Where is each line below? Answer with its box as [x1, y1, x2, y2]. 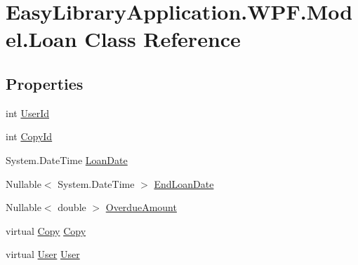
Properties [6, 72, 84, 94]
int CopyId [6, 129, 53, 144]
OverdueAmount [105, 200, 177, 215]
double [58, 200, 86, 215]
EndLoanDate [154, 176, 214, 191]
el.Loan [6, 25, 77, 53]
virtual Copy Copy [6, 223, 86, 238]
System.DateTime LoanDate [6, 152, 128, 167]
